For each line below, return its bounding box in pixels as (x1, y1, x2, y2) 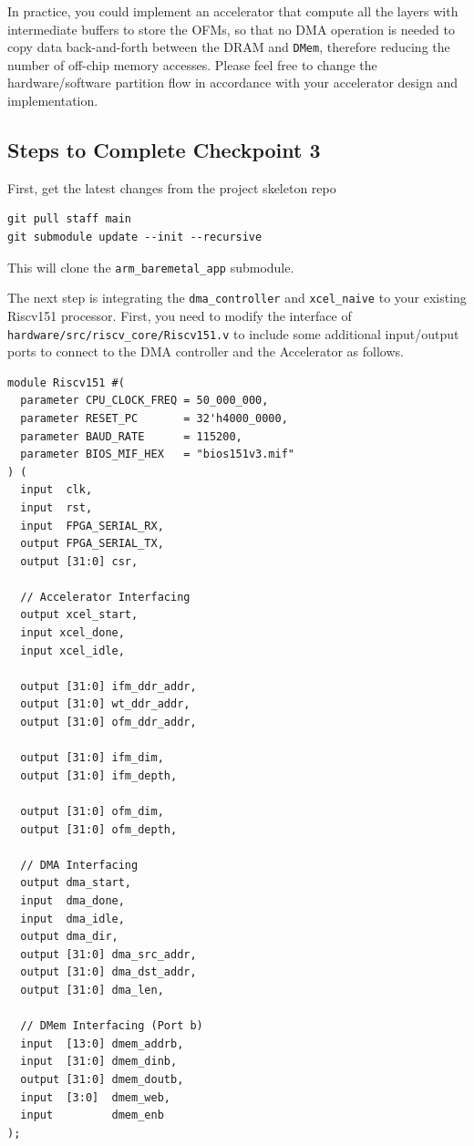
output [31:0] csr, (20, 554, 139, 568)
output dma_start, (20, 876, 132, 890)
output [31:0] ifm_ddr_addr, (20, 679, 197, 693)
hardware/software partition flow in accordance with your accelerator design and (7, 73, 458, 92)
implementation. (7, 91, 98, 110)
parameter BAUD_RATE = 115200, (20, 429, 242, 443)
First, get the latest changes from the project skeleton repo (7, 178, 336, 197)
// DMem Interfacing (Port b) (20, 1019, 203, 1033)
